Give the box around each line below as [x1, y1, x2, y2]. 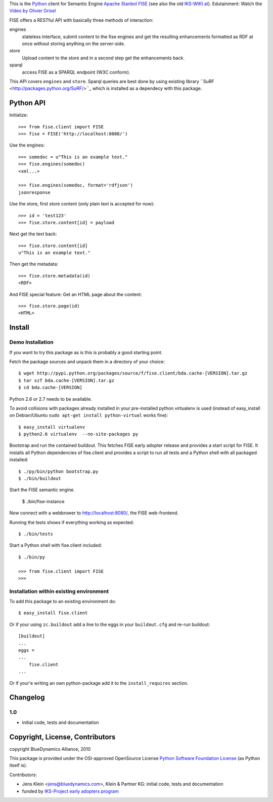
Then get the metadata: [9, 261, 58, 267]
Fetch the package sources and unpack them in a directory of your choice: [9, 358, 165, 365]
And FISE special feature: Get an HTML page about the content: [9, 291, 142, 297]
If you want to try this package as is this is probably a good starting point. [9, 349, 163, 355]
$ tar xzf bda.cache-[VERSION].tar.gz [18, 377, 115, 383]
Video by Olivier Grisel [9, 8, 56, 14]
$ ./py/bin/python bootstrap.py [18, 468, 99, 474]
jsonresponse [18, 189, 51, 195]
